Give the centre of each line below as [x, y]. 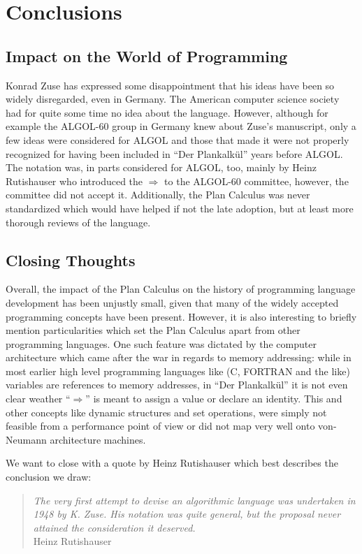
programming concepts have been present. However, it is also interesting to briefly [181, 316]
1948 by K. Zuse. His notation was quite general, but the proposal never [187, 514]
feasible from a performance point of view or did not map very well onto [160, 426]
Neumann [26, 439]
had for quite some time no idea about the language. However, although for [167, 112]
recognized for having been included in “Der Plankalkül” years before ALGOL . [174, 153]
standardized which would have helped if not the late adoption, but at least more [180, 208]
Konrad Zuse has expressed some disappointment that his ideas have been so [170, 85]
